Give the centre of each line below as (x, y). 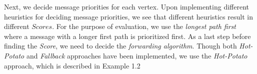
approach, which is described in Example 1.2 (72, 65)
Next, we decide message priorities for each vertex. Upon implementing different (126, 6)
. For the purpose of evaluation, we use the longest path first (144, 26)
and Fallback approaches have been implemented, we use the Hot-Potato (137, 55)
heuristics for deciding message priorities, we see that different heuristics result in (128, 16)
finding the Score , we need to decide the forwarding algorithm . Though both (120, 46)
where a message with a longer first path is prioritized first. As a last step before (127, 36)
